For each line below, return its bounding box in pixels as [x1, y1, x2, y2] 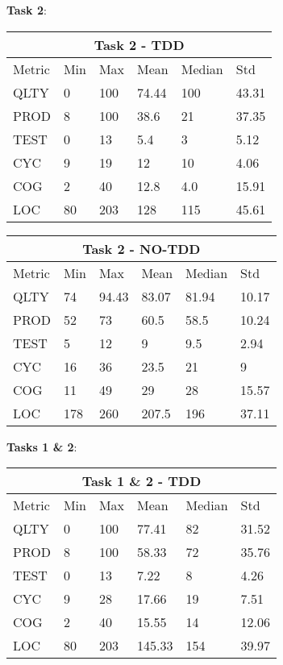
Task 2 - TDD [94, 35, 185, 54]
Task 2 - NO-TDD [82, 239, 201, 258]
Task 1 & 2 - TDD [81, 472, 202, 491]
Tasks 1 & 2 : [6, 438, 77, 455]
